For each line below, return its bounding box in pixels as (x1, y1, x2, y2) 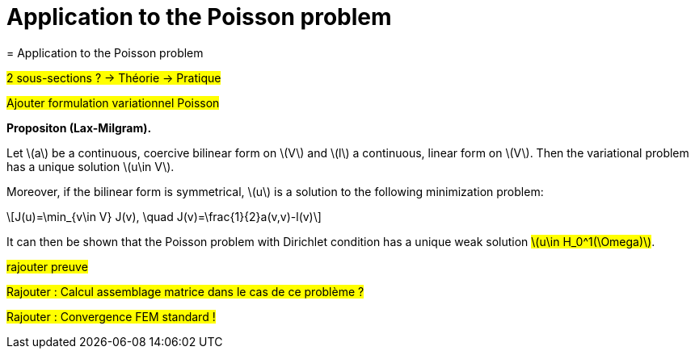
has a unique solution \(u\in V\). (6, 159, 175, 173)
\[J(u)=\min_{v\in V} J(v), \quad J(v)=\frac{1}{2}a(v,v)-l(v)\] (6, 209, 322, 223)
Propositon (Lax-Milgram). (6, 120, 152, 135)
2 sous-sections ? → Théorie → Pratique (6, 70, 221, 85)
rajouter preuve (6, 259, 88, 274)
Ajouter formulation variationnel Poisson (6, 95, 220, 110)
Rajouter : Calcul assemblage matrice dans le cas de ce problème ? (6, 284, 364, 299)
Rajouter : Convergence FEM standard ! (6, 309, 216, 324)
